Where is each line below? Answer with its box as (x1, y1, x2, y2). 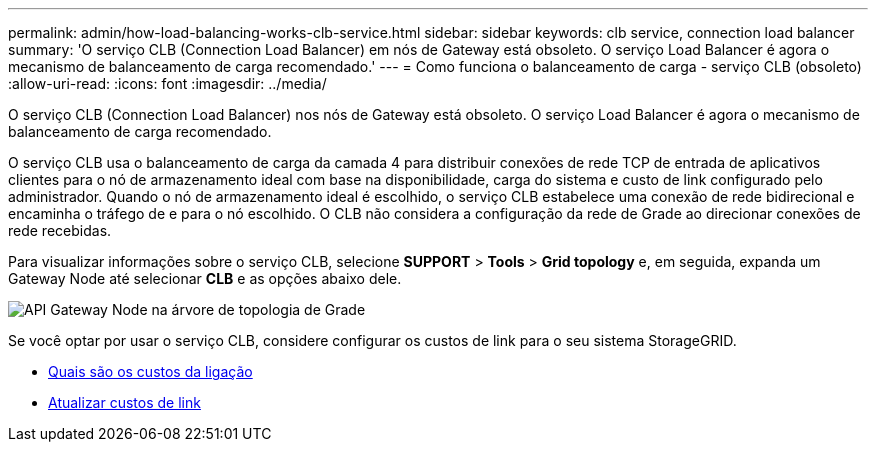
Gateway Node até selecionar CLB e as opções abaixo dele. (8, 270, 402, 287)
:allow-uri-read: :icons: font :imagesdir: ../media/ (8, 75, 327, 92)
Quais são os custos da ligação (48, 363, 253, 380)
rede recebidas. (8, 222, 112, 239)
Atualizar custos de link (48, 394, 201, 411)
